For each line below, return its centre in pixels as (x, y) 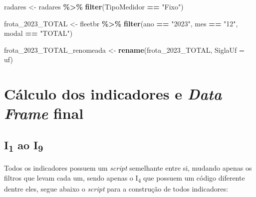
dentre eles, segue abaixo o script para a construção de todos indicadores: (116, 188)
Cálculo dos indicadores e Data (113, 94)
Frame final (44, 113)
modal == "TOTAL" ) (38, 33)
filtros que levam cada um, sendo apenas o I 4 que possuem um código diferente (125, 178)
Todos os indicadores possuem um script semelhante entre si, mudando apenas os (128, 168)
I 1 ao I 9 (24, 146)
